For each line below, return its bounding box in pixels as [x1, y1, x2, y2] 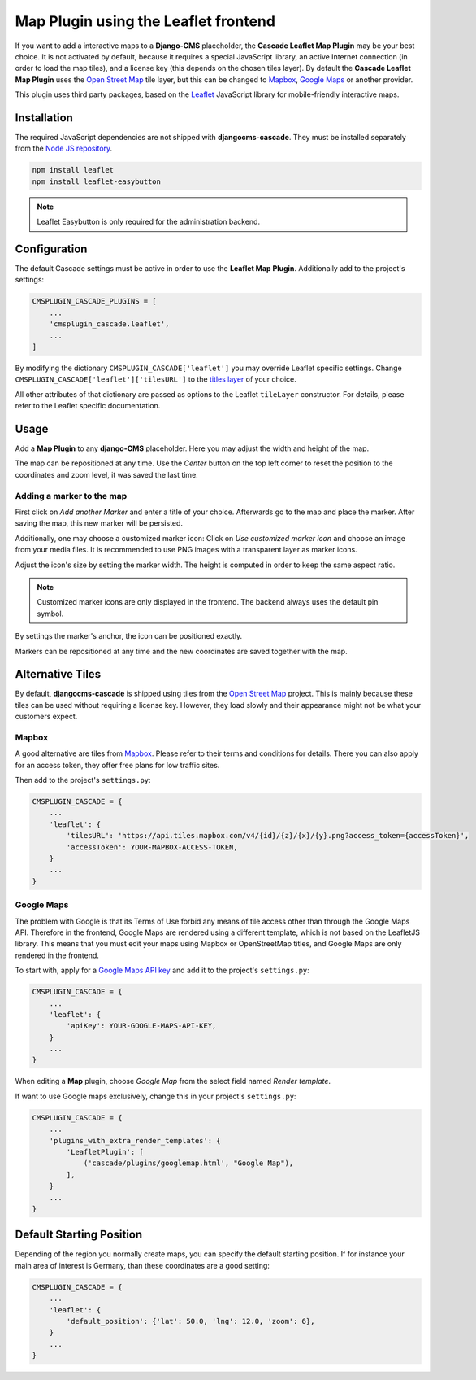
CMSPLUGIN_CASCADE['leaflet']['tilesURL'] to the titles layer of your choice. [15, 374, 296, 384]
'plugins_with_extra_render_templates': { [49, 1136, 221, 1145]
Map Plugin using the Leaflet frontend [15, 12, 276, 30]
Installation [15, 111, 73, 124]
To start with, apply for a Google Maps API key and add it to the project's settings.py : [15, 965, 310, 976]
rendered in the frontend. [15, 950, 99, 960]
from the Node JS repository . [15, 143, 113, 154]
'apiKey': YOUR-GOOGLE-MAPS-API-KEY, [66, 1021, 217, 1031]
